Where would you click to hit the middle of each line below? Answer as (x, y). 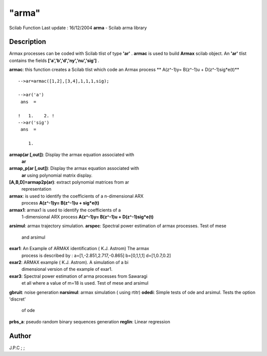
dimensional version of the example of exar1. (67, 269)
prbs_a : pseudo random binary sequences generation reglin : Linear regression (90, 321)
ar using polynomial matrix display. (57, 175)
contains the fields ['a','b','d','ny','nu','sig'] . (54, 60)
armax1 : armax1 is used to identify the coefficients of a (65, 210)
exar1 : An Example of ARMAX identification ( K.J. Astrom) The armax (79, 249)
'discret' (18, 299)
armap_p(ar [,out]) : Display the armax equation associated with (74, 168)
